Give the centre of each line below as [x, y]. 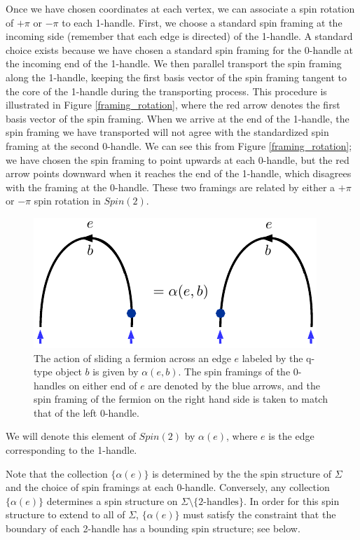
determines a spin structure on [112, 500]
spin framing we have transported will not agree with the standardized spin [167, 132]
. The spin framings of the [234, 372]
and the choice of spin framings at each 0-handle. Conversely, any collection [168, 487]
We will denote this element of [71, 436]
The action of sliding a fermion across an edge [132, 358]
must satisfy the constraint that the [259, 514]
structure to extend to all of [65, 514]
